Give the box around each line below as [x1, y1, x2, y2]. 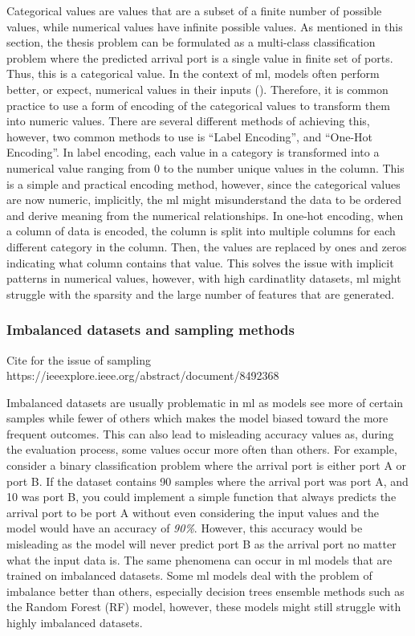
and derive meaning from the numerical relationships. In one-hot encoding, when [6, 206, 404, 223]
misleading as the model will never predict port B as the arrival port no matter [6, 536, 397, 552]
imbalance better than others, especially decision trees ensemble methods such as [6, 582, 405, 599]
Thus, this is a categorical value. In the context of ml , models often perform [6, 65, 380, 82]
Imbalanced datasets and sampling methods [6, 320, 295, 340]
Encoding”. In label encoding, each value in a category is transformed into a [6, 144, 380, 161]
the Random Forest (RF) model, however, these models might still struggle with [6, 598, 401, 615]
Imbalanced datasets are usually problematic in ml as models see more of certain [6, 393, 404, 410]
